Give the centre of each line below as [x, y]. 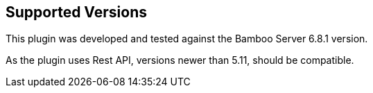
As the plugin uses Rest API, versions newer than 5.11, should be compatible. [180, 60]
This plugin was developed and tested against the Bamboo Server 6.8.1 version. [187, 39]
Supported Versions [76, 12]
